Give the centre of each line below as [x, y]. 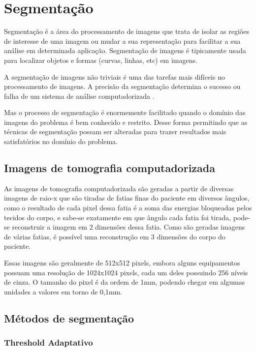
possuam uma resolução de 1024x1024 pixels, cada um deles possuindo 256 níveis [126, 272]
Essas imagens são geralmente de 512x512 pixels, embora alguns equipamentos [122, 263]
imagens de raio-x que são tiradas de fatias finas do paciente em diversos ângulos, [127, 198]
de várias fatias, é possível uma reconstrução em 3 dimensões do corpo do [115, 236]
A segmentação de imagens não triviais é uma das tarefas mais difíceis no [114, 76]
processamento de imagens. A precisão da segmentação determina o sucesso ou [122, 86]
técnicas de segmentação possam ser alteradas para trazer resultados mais [115, 132]
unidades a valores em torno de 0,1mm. [63, 291]
